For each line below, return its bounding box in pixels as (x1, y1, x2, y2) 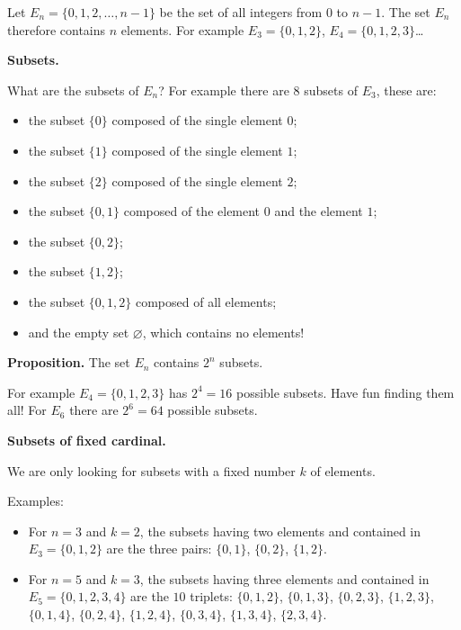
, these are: (376, 80, 437, 99)
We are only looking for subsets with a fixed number (7, 461, 296, 480)
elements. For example (120, 20, 244, 39)
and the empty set (28, 322, 129, 341)
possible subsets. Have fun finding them (235, 382, 455, 401)
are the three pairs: (106, 539, 212, 558)
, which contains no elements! (142, 322, 305, 341)
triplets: (190, 587, 233, 606)
